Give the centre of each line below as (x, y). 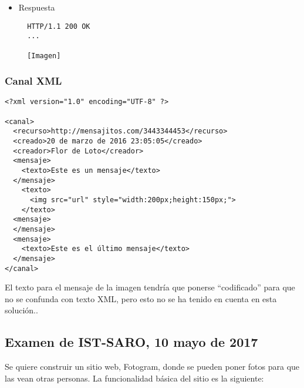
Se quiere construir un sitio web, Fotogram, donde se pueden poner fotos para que (152, 367)
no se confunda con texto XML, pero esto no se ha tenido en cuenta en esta (141, 298)
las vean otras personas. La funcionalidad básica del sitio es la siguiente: (134, 378)
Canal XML (33, 81)
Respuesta (37, 7)
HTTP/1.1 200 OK (59, 26)
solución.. (21, 310)
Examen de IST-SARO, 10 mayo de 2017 (131, 342)
